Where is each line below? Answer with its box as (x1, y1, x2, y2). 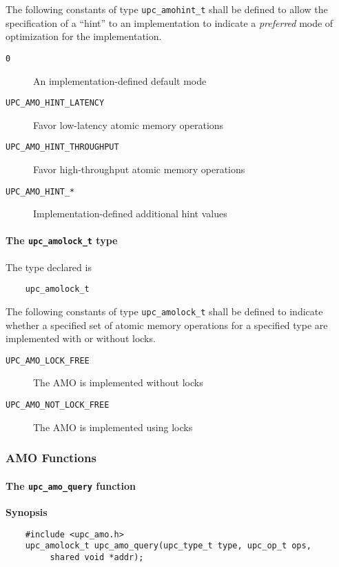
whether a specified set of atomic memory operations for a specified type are (6, 317, 328, 332)
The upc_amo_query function (6, 478, 136, 493)
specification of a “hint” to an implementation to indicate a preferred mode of (6, 15, 333, 30)
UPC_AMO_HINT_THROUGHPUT (6, 142, 119, 152)
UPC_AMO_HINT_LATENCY (6, 98, 105, 108)
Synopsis (6, 505, 48, 519)
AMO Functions (6, 449, 96, 466)
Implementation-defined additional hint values (33, 206, 227, 221)
